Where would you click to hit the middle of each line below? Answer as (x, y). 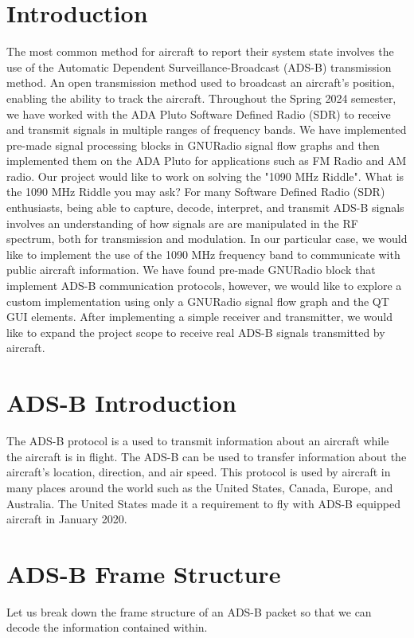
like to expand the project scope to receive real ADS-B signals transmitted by (196, 332)
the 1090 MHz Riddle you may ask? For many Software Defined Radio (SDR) (196, 192)
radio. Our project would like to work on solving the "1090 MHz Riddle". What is (205, 176)
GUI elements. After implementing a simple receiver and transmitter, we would (200, 317)
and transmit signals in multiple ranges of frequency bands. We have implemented (207, 129)
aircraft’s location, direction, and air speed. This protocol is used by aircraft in (199, 472)
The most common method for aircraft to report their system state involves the (200, 51)
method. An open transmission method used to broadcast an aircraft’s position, (201, 82)
